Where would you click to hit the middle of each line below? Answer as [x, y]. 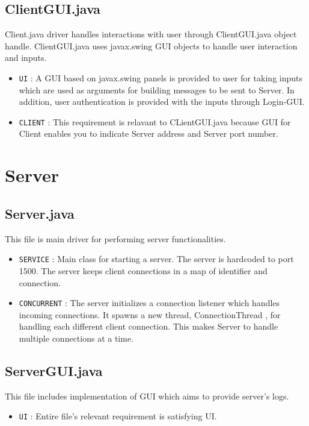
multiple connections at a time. [76, 338]
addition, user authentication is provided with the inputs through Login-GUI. [162, 102]
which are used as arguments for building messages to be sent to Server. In [157, 89]
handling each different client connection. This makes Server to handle [148, 326]
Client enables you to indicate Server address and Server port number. [148, 133]
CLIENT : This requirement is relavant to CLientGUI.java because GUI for [155, 121]
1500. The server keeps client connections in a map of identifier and [143, 270]
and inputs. [26, 58]
